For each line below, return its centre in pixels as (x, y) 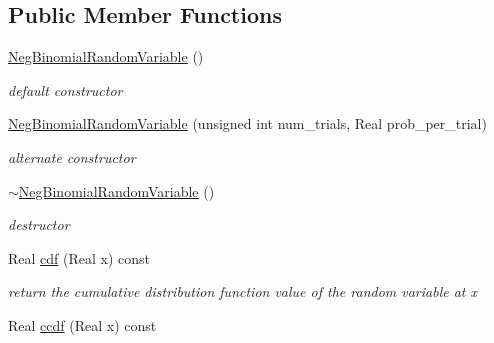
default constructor (65, 89)
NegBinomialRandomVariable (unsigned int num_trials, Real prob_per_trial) (247, 123)
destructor (39, 224)
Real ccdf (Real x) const (82, 324)
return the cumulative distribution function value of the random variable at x (243, 291)
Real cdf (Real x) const (79, 257)
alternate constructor (72, 156)
